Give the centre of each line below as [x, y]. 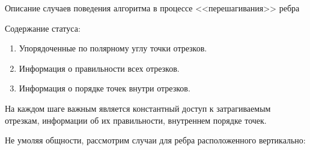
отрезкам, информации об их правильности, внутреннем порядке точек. [136, 120]
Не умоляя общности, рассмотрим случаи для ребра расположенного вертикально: [155, 140]
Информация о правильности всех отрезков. [99, 68]
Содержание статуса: [43, 28]
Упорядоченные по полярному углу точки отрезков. [113, 48]
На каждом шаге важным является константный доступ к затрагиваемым [138, 108]
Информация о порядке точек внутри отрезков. [105, 88]
